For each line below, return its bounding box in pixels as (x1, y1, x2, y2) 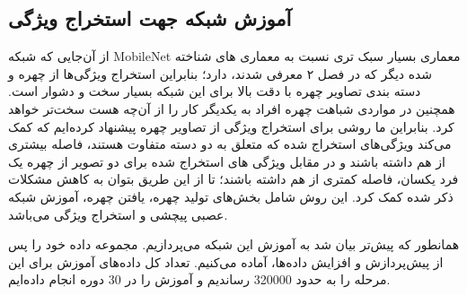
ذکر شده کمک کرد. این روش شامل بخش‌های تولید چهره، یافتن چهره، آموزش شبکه (8, 187, 454, 205)
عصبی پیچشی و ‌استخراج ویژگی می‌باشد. (8, 204, 228, 223)
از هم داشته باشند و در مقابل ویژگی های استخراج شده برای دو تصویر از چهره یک (8, 152, 445, 170)
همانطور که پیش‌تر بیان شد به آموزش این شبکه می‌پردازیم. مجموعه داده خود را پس (8, 235, 460, 254)
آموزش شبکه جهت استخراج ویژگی (8, 4, 292, 32)
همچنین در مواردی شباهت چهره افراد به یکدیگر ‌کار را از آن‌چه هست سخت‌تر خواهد (8, 99, 455, 117)
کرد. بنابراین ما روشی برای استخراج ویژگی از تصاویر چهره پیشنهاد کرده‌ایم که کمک (8, 117, 454, 135)
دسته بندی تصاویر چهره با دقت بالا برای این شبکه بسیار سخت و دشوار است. (8, 82, 421, 100)
